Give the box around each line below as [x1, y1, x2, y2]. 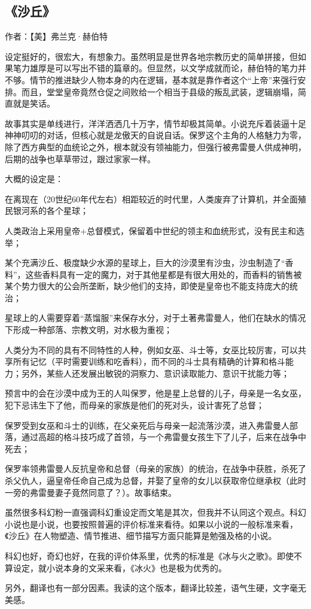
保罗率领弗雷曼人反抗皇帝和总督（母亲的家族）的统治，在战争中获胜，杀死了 [5, 462, 306, 475]
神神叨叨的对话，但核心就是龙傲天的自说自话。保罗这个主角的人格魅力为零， [5, 129, 306, 141]
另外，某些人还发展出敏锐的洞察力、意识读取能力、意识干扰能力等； [21, 366, 289, 379]
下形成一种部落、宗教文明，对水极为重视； [5, 323, 172, 336]
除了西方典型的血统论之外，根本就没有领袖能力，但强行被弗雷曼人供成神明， [5, 140, 306, 153]
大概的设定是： [5, 172, 63, 185]
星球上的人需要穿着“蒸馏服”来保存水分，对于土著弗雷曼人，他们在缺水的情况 [5, 311, 306, 324]
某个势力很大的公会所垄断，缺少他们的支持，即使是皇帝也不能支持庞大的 [5, 280, 289, 292]
